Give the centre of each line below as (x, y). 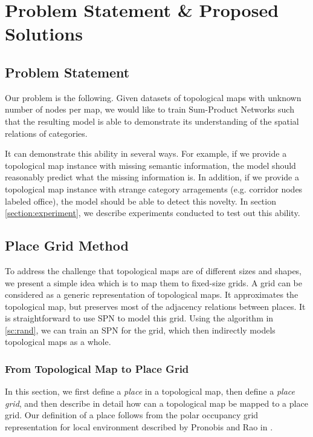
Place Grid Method (67, 245)
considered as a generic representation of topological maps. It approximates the (152, 294)
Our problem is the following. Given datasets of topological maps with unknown (153, 97)
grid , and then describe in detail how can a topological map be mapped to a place (156, 403)
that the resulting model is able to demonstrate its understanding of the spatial (152, 121)
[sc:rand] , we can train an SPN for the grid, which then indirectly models (140, 330)
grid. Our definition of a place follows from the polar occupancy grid (132, 415)
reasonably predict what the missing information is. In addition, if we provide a (152, 177)
